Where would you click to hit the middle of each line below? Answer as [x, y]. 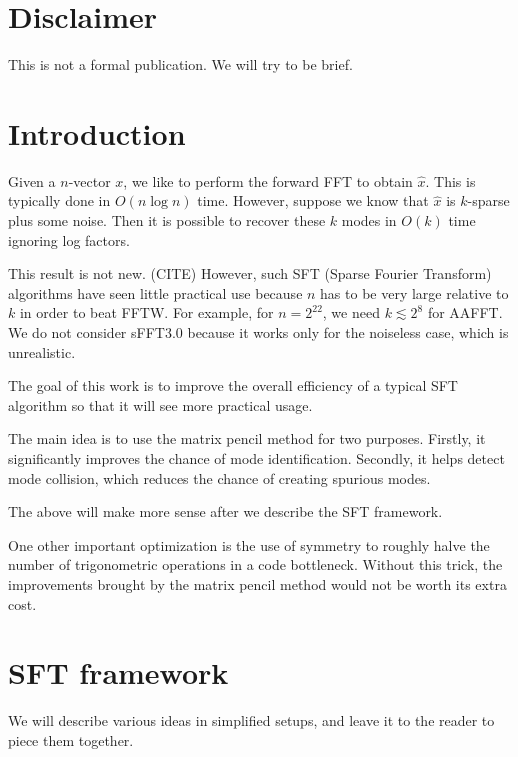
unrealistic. [42, 351]
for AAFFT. [465, 312]
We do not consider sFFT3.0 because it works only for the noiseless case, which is [258, 332]
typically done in [59, 200]
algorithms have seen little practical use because [155, 292]
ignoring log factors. [69, 239]
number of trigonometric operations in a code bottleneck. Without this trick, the [255, 564]
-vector [89, 180]
